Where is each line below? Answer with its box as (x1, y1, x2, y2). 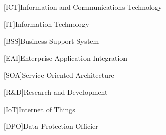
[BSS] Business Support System (4, 36, 99, 46)
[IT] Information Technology (4, 18, 89, 29)
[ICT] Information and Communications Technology (4, 2, 162, 12)
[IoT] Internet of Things (4, 104, 75, 114)
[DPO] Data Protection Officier (4, 121, 98, 131)
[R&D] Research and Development (4, 86, 108, 97)
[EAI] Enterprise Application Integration (4, 52, 128, 63)
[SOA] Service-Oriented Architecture (4, 70, 114, 80)
